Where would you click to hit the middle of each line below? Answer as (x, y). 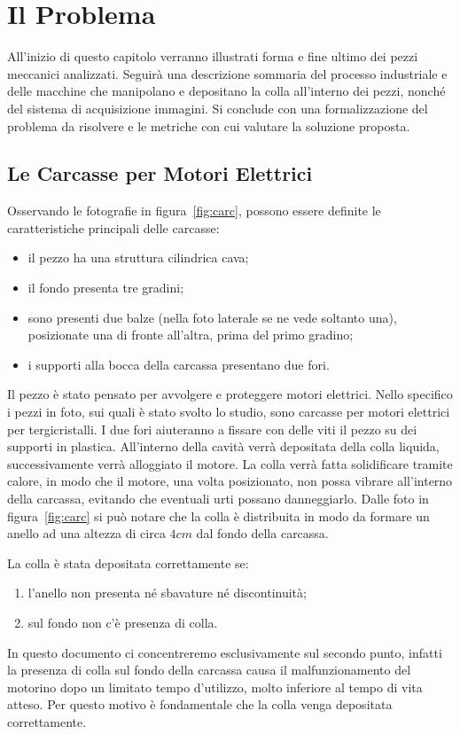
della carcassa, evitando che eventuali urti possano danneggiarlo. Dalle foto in (218, 499)
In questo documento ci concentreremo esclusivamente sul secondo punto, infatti (225, 652)
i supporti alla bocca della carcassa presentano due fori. (179, 364)
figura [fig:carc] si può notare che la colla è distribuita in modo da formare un (218, 515)
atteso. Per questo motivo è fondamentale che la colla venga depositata (200, 704)
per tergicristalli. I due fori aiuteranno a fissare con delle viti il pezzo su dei (212, 429)
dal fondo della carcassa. (262, 533)
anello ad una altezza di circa (86, 533)
